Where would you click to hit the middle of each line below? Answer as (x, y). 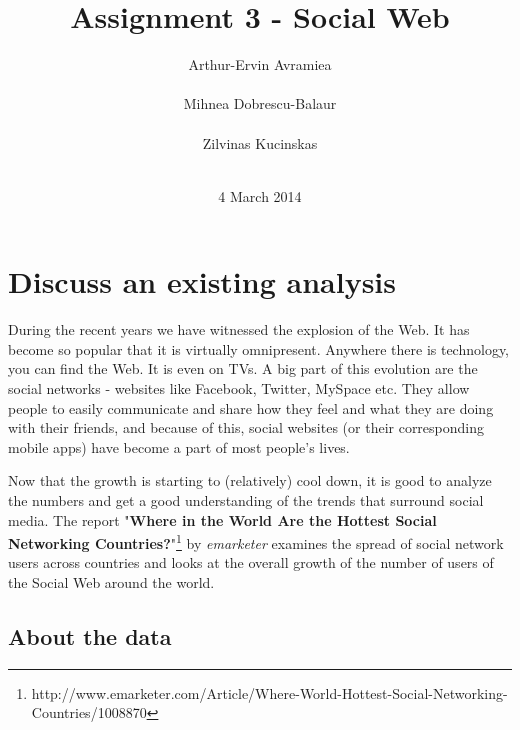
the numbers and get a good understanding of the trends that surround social (246, 499)
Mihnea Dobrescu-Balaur (260, 103)
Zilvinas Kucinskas (260, 142)
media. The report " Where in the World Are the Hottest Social (222, 519)
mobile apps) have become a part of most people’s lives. (179, 446)
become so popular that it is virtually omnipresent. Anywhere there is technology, (259, 348)
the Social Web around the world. (111, 582)
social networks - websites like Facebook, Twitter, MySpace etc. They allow (239, 388)
